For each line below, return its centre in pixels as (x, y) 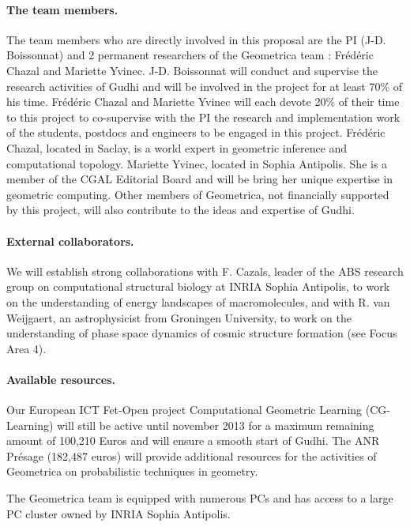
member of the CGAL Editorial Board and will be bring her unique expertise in (200, 179)
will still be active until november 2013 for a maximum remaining (216, 425)
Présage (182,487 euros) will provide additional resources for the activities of (192, 455)
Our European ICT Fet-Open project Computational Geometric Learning (184, 410)
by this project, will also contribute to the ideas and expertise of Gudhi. (181, 210)
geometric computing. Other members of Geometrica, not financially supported (198, 194)
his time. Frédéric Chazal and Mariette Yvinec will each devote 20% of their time (203, 102)
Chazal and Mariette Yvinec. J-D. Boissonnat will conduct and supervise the (192, 70)
